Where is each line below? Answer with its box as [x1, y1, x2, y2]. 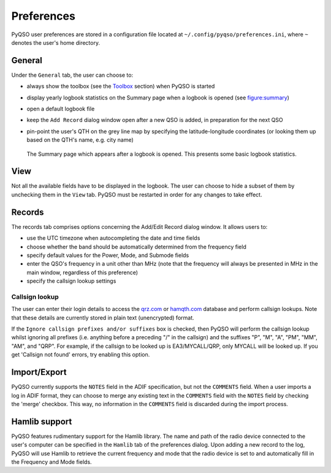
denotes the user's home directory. [11, 39, 101, 46]
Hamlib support [11, 416, 72, 426]
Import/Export [11, 367, 67, 377]
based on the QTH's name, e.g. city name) [26, 136, 134, 144]
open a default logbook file [26, 105, 95, 113]
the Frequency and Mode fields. [11, 458, 92, 466]
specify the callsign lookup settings [26, 277, 116, 285]
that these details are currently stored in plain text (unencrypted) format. [11, 313, 194, 321]
